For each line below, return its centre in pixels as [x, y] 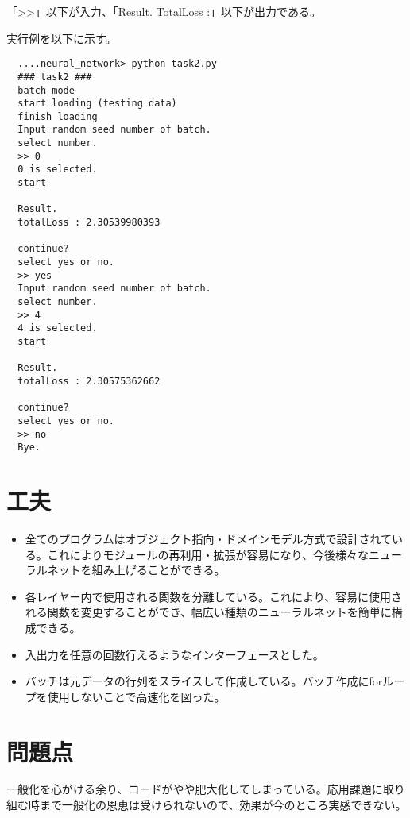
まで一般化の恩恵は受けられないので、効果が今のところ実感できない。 [223, 805]
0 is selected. [58, 170]
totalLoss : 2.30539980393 [89, 223]
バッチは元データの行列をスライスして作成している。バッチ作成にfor [204, 681]
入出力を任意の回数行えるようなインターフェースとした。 [174, 654]
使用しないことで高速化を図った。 [136, 696]
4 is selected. [58, 328]
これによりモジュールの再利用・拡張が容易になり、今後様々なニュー [224, 554]
